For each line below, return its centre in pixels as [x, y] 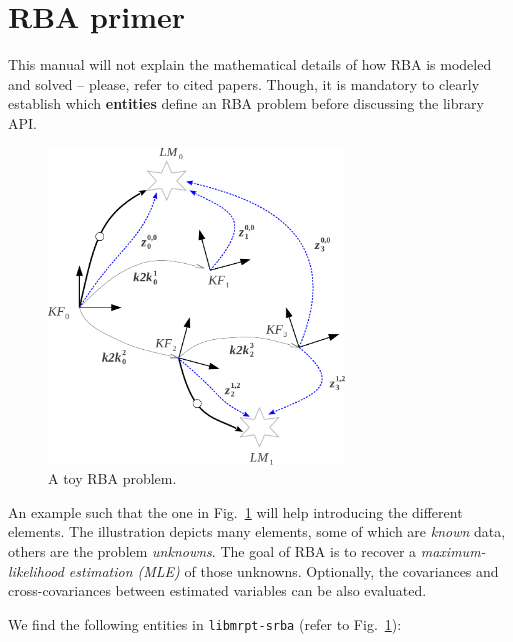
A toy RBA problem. [112, 478]
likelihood [36, 570]
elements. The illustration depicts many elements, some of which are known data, [257, 531]
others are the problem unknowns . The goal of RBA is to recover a [212, 550]
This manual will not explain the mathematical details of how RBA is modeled [250, 64]
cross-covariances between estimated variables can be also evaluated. [217, 590]
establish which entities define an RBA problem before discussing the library [246, 103]
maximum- [453, 550]
